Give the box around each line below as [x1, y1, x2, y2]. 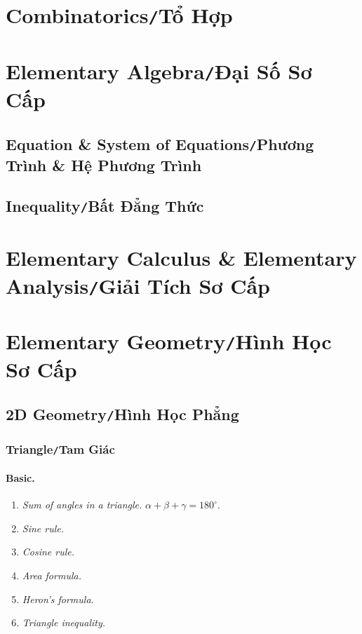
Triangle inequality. [22, 615, 106, 630]
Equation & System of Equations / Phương [6, 133, 314, 154]
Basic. [6, 471, 35, 485]
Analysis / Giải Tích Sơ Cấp [6, 271, 270, 299]
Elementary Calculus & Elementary [6, 243, 357, 272]
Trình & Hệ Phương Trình [6, 154, 202, 175]
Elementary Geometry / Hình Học [6, 327, 332, 356]
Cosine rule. [22, 544, 75, 559]
